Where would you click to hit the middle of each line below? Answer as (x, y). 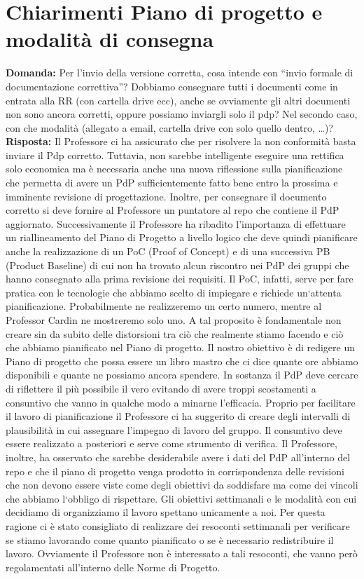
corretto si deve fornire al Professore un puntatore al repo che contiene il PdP (173, 210)
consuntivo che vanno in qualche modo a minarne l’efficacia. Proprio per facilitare (181, 402)
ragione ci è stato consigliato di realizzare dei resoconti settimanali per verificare (178, 525)
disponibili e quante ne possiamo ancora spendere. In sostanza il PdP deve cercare (182, 375)
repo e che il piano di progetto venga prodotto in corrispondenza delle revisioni (175, 471)
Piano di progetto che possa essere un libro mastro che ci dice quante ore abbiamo (182, 361)
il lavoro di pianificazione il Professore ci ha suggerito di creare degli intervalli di (178, 416)
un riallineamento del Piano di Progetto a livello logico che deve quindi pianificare (182, 237)
